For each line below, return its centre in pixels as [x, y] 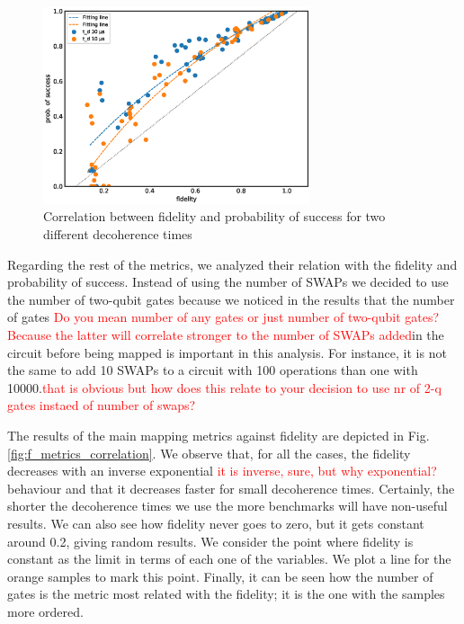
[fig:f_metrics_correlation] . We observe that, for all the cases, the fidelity [209, 453]
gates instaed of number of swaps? [102, 405]
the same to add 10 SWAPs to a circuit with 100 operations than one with [213, 370]
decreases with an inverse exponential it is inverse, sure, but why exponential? [222, 471]
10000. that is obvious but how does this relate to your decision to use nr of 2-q [224, 387]
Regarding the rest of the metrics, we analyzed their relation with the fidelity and [232, 264]
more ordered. [45, 611]
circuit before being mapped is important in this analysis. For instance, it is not [227, 352]
